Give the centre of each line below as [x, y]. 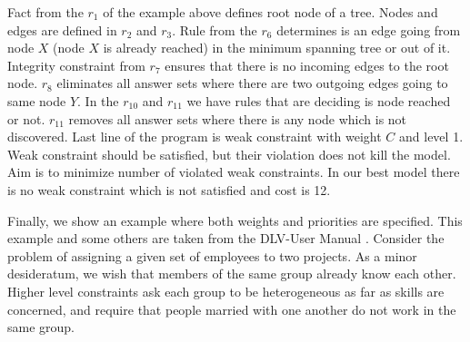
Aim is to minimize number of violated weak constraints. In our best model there [234, 172]
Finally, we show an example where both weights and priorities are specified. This [235, 220]
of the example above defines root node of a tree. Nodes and [270, 12]
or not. [26, 118]
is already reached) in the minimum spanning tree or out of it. [277, 48]
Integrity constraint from [76, 65]
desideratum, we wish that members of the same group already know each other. [232, 274]
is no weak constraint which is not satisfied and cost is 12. [169, 189]
